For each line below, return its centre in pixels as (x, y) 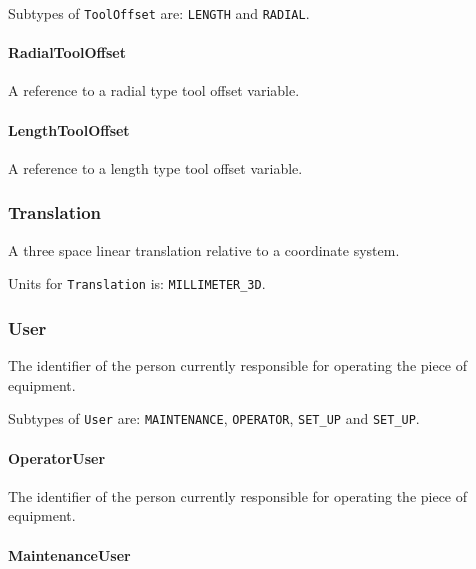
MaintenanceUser (69, 554)
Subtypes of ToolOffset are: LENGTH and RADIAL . (159, 13)
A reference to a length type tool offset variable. (155, 167)
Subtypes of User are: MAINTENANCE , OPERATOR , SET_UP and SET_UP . (214, 418)
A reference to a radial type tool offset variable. (154, 90)
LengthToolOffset (69, 129)
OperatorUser (57, 457)
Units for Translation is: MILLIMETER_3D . (137, 283)
